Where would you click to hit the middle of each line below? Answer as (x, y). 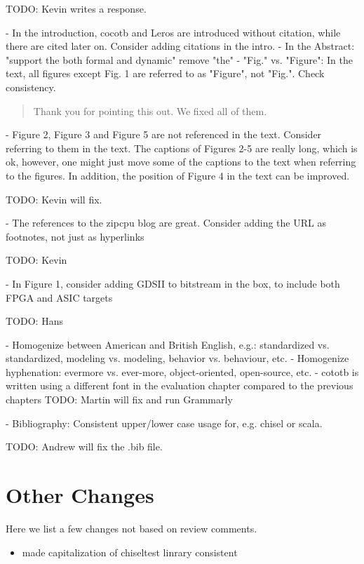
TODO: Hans (34, 321)
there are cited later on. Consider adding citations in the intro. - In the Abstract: (180, 46)
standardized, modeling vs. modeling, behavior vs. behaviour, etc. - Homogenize (177, 358)
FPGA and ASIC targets (59, 297)
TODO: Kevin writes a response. (76, 8)
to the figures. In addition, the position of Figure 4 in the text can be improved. (178, 175)
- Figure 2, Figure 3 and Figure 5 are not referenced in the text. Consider (164, 134)
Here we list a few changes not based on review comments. (132, 528)
